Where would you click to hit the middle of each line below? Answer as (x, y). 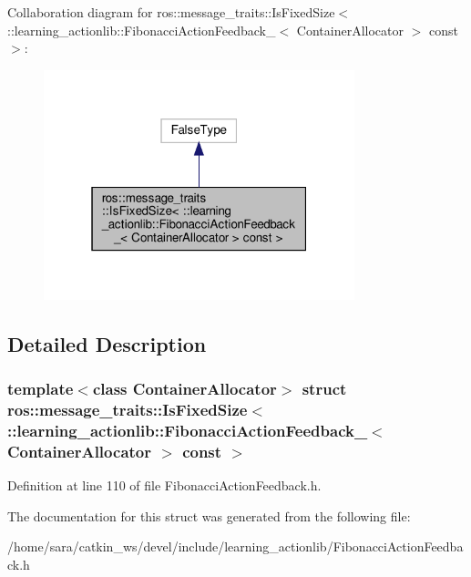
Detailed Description (107, 343)
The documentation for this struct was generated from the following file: (209, 515)
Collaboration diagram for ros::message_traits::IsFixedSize (171, 12)
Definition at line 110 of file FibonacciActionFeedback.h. (164, 484)
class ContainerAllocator (184, 388)
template (41, 388)
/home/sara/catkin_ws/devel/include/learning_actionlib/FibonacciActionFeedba (235, 546)
